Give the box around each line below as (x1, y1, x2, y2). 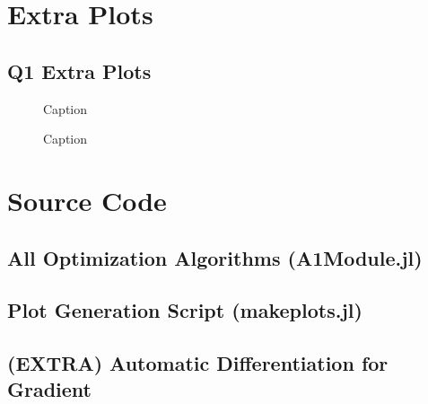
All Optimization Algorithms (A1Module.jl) (7, 243, 423, 271)
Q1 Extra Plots (7, 57, 152, 84)
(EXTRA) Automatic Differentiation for (7, 349, 389, 377)
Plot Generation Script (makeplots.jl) (7, 296, 362, 324)
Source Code (7, 181, 167, 218)
